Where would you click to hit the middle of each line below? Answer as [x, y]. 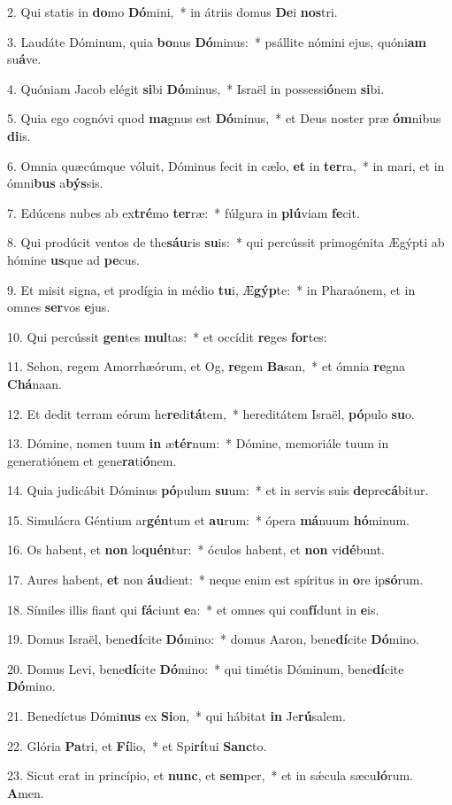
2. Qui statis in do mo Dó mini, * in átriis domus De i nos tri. [172, 12]
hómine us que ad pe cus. [74, 259]
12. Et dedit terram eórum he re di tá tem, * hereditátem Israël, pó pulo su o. [211, 413]
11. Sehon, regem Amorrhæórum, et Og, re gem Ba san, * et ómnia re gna [207, 366]
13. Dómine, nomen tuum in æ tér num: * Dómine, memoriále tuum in [198, 443]
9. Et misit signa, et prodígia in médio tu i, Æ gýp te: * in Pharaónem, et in [211, 289]
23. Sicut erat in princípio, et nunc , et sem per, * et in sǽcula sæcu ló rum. [210, 775]
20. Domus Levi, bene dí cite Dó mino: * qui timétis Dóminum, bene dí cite [206, 668]
